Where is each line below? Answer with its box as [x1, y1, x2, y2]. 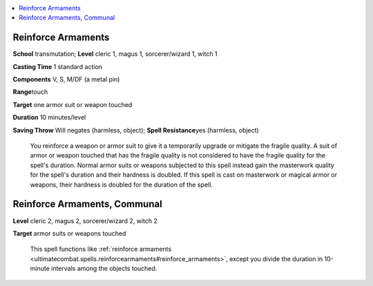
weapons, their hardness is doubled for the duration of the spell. [30, 180, 213, 189]
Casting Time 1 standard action [12, 62, 103, 70]
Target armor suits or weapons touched [12, 229, 126, 238]
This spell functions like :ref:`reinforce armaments [30, 245, 172, 254]
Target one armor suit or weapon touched [12, 100, 133, 108]
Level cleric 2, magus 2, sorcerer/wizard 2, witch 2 [12, 216, 158, 225]
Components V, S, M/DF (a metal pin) [12, 75, 120, 84]
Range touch [12, 88, 48, 96]
